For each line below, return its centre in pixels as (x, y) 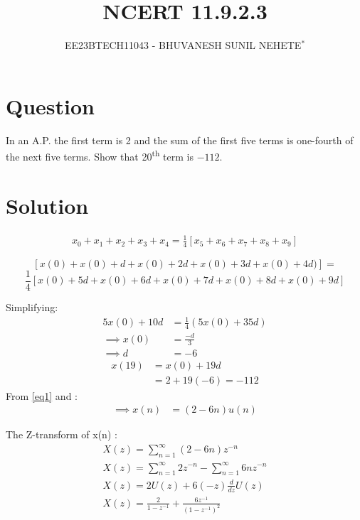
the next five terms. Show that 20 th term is (100, 155)
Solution (47, 205)
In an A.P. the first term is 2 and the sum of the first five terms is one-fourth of (180, 140)
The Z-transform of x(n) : (62, 434)
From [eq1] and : (42, 395)
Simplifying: (32, 307)
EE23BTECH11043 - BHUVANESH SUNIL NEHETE (183, 45)
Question (50, 105)
